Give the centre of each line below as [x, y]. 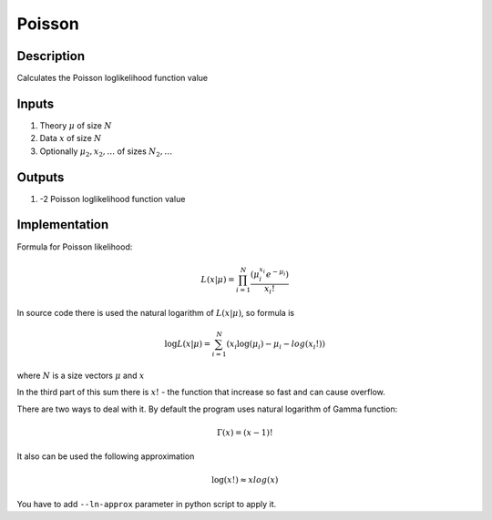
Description [51, 56]
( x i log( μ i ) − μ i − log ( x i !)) [276, 345]
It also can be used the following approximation [106, 456]
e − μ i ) [277, 273]
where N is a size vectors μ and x [81, 375]
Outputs [41, 177]
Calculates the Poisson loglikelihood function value [113, 78]
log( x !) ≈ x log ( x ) [245, 480]
